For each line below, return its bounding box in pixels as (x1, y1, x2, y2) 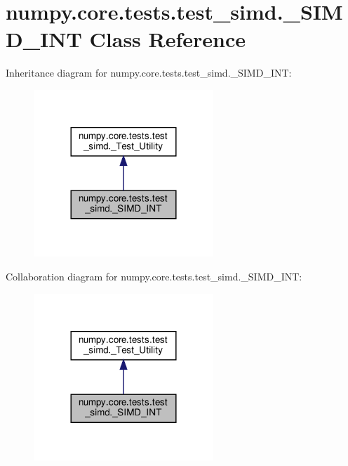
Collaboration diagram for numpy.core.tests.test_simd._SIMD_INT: (6, 268, 302, 283)
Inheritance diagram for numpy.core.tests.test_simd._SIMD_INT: (6, 65, 292, 80)
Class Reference (89, 25, 246, 53)
